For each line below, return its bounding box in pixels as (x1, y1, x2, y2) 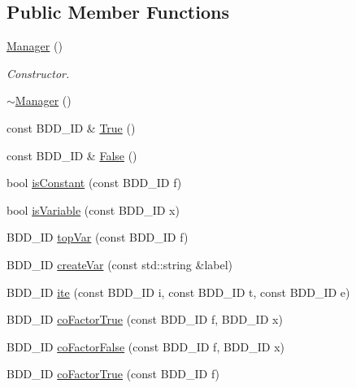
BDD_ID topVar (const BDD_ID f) (7, 229, 189, 246)
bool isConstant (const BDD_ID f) (7, 174, 182, 191)
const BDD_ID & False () (7, 146, 137, 163)
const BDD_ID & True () (7, 119, 136, 136)
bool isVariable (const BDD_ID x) (7, 201, 180, 218)
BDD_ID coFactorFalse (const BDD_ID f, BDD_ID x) (7, 338, 285, 355)
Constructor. (7, 64, 70, 81)
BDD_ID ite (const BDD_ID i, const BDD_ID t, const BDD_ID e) (7, 283, 350, 300)
